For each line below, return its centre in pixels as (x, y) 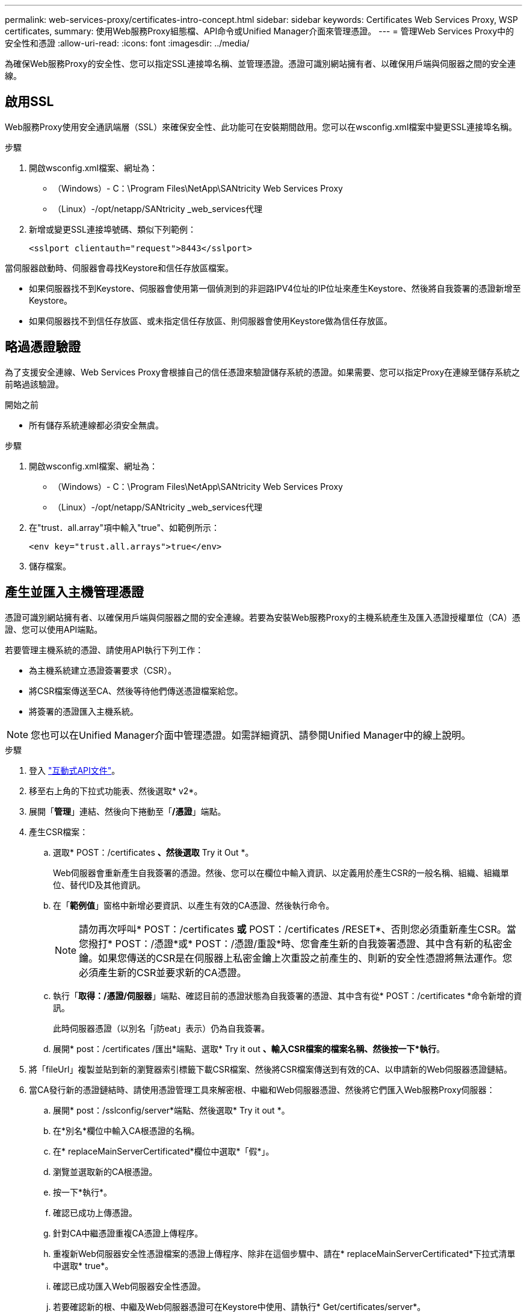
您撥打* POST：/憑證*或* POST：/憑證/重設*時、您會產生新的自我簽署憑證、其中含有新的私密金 (296, 943)
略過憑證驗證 (43, 347)
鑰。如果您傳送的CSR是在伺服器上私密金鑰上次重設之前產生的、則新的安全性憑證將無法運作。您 (296, 958)
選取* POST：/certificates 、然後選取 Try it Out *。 (153, 852)
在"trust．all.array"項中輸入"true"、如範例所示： (125, 527)
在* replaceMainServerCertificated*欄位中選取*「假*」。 (164, 1151)
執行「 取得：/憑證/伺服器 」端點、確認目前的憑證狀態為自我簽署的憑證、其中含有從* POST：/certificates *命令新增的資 (288, 995)
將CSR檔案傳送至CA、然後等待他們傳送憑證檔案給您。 (136, 691)
